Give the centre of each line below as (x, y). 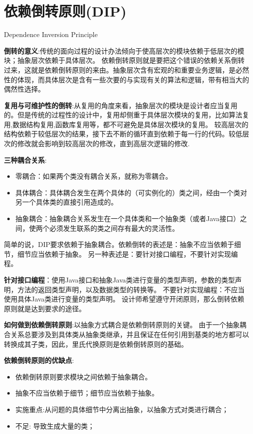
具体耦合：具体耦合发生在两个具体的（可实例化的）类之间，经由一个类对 (131, 192)
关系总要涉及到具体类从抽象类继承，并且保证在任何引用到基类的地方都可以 (130, 334)
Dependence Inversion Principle (51, 34)
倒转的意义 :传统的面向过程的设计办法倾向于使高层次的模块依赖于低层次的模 (124, 50)
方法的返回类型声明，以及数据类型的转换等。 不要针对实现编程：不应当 (131, 289)
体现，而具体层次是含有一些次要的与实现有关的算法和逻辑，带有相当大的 (133, 79)
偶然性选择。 (24, 89)
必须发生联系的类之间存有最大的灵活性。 (114, 228)
